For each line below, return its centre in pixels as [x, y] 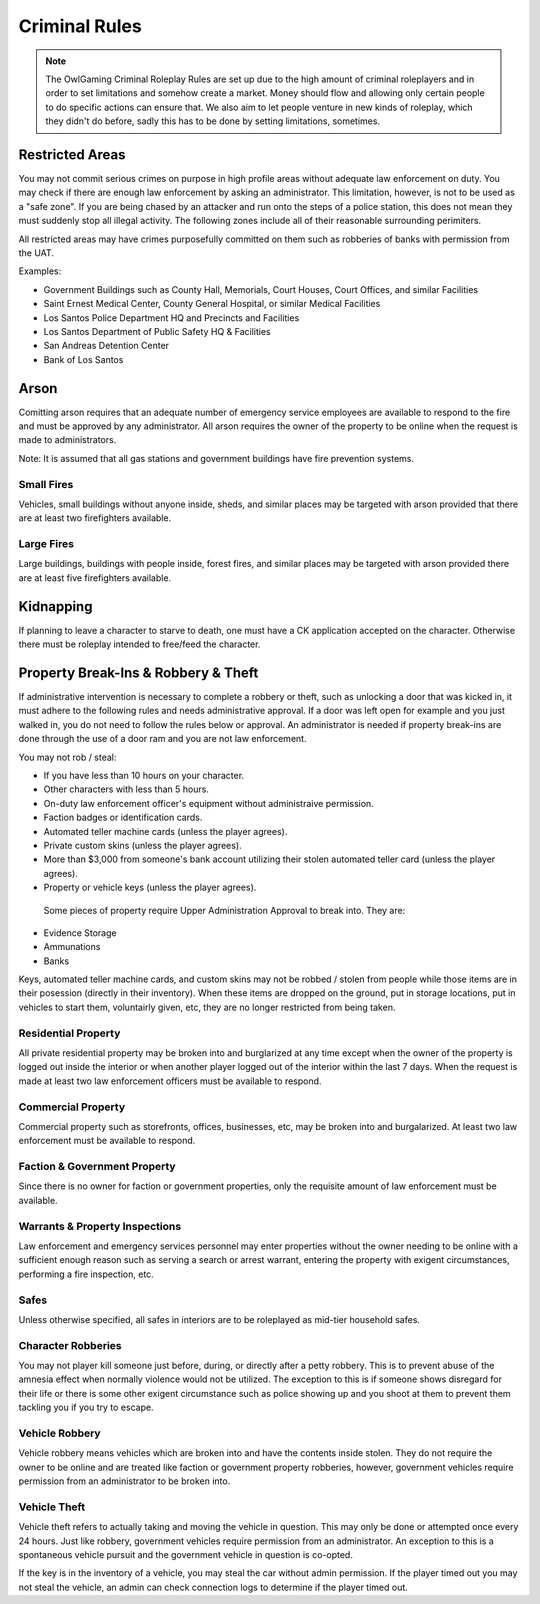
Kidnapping [55, 606]
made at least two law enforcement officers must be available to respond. [170, 1081]
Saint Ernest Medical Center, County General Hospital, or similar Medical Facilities [212, 304]
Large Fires [46, 544]
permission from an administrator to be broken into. [124, 1481]
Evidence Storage [80, 932]
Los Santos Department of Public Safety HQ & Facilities [157, 331]
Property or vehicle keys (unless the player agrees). [150, 887]
